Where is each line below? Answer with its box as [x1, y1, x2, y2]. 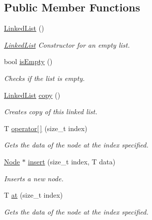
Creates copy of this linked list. [4, 106, 97, 117]
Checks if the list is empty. [4, 73, 85, 83]
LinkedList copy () [4, 89, 61, 100]
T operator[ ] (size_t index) [4, 123, 87, 133]
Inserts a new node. [4, 173, 64, 183]
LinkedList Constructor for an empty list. [4, 39, 130, 50]
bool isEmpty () [4, 56, 53, 67]
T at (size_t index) [4, 190, 63, 200]
